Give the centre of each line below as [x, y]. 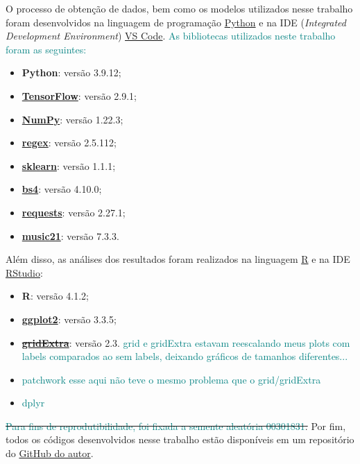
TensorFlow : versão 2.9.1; [79, 95]
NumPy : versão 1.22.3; [72, 119]
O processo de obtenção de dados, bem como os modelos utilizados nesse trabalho [179, 8]
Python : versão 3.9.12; [71, 72]
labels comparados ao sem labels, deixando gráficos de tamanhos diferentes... [185, 356]
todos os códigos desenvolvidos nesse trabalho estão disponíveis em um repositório [180, 439]
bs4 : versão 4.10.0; [62, 189]
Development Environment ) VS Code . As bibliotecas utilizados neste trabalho [171, 36]
